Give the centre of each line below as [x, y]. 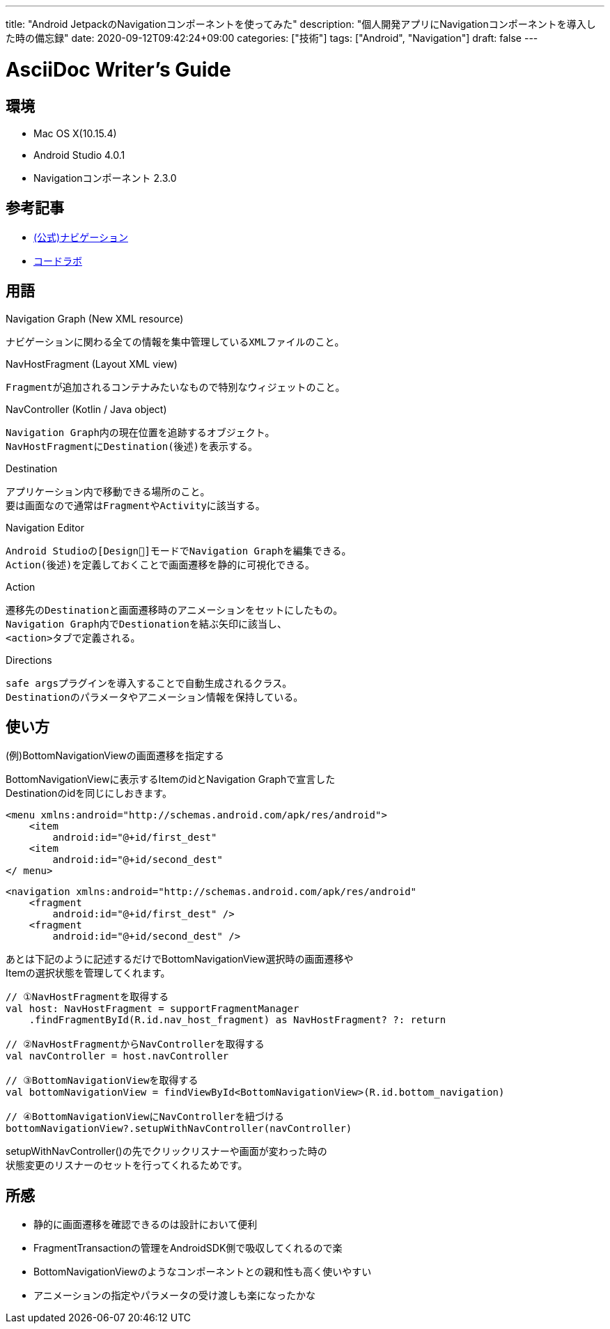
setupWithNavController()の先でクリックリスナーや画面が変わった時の [166, 1151]
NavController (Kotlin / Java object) [86, 409]
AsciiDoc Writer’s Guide [118, 69]
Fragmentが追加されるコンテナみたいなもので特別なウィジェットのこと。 [175, 387]
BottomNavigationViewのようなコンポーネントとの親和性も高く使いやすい [203, 1272]
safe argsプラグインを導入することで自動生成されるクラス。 [149, 683]
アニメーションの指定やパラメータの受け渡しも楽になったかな [175, 1296]
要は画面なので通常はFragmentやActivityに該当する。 [135, 505]
